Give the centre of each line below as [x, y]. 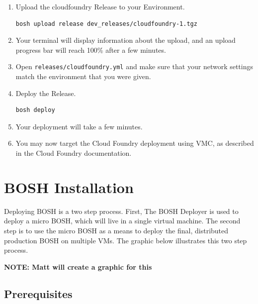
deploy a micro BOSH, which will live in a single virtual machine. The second [122, 221]
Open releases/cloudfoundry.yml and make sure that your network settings [134, 66]
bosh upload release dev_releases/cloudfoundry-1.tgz [106, 24]
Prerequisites [38, 293]
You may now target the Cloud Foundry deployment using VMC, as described [135, 143]
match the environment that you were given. [83, 76]
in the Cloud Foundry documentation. [74, 153]
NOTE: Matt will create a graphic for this [78, 266]
